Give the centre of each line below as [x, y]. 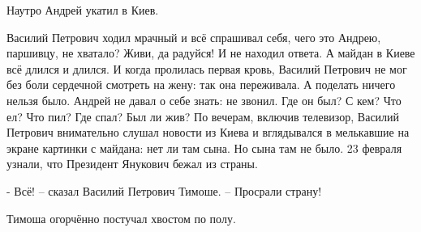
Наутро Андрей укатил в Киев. [83, 10]
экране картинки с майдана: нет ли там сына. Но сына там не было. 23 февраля [204, 148]
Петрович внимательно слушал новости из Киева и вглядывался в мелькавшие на [208, 132]
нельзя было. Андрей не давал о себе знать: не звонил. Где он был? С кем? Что [204, 100]
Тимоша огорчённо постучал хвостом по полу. [121, 218]
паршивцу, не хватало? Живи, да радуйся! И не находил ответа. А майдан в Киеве [211, 53]
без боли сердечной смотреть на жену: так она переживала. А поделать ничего [201, 84]
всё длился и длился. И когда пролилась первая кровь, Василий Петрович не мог [207, 68]
